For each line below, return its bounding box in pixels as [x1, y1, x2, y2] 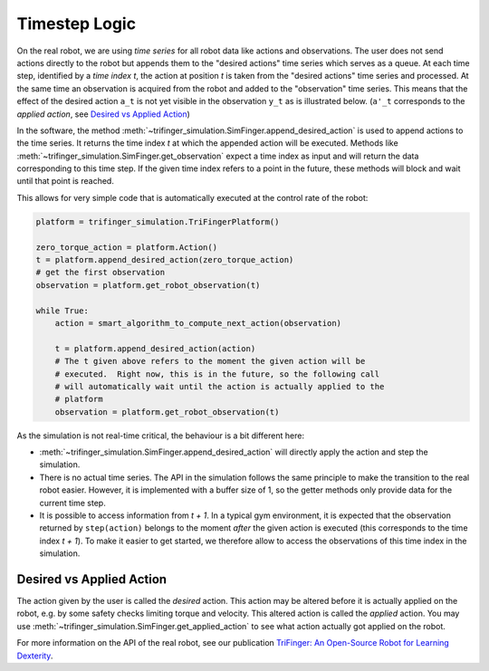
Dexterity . [16, 650, 53, 661]
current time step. [39, 497, 106, 508]
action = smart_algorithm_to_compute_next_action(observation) [54, 318, 342, 328]
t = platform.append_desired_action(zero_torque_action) [35, 254, 294, 264]
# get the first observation [35, 267, 166, 278]
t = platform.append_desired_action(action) [54, 343, 256, 353]
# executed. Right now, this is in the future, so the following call [54, 369, 380, 379]
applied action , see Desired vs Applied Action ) [16, 109, 190, 120]
